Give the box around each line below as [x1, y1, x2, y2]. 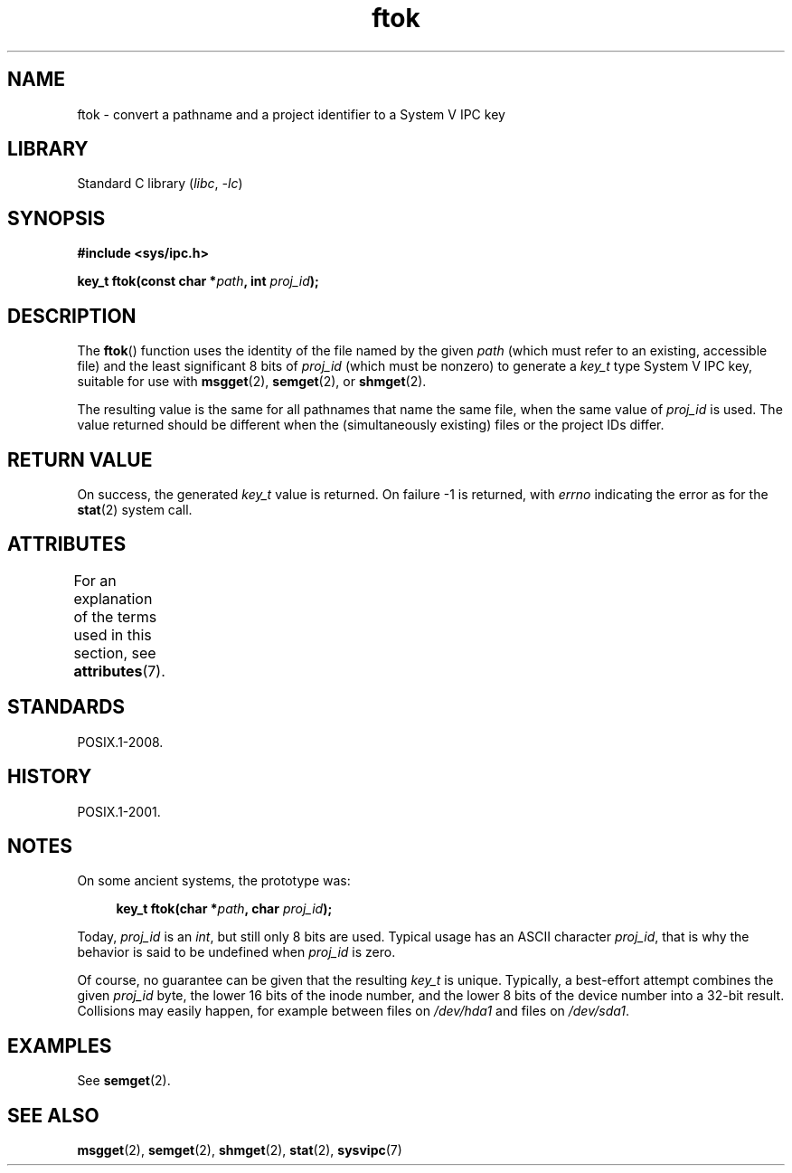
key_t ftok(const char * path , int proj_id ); [77, 273, 319, 289]
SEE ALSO [7, 1103, 99, 1127]
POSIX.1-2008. [77, 733, 164, 750]
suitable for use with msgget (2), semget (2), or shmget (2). [77, 374, 427, 390]
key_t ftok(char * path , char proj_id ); [116, 901, 333, 917]
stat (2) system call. [77, 501, 193, 517]
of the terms [73, 607, 157, 626]
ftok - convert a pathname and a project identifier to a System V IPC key [77, 106, 505, 122]
